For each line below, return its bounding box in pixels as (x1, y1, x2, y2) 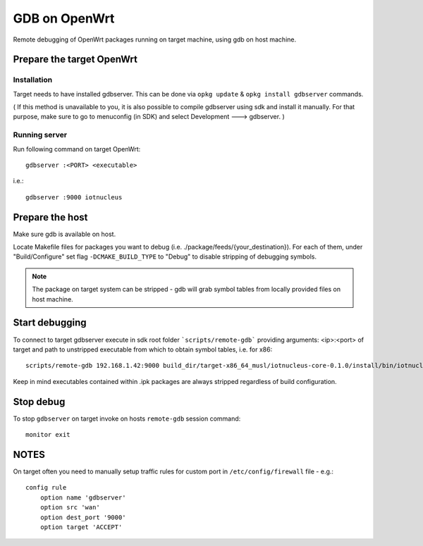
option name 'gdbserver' (39, 493, 126, 502)
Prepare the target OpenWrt (13, 54, 137, 66)
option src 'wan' (39, 504, 100, 511)
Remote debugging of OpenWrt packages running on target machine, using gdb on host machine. (13, 35, 296, 44)
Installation (13, 75, 53, 85)
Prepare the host (13, 211, 88, 223)
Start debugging (13, 317, 87, 329)
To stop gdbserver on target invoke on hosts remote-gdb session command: (13, 414, 241, 423)
